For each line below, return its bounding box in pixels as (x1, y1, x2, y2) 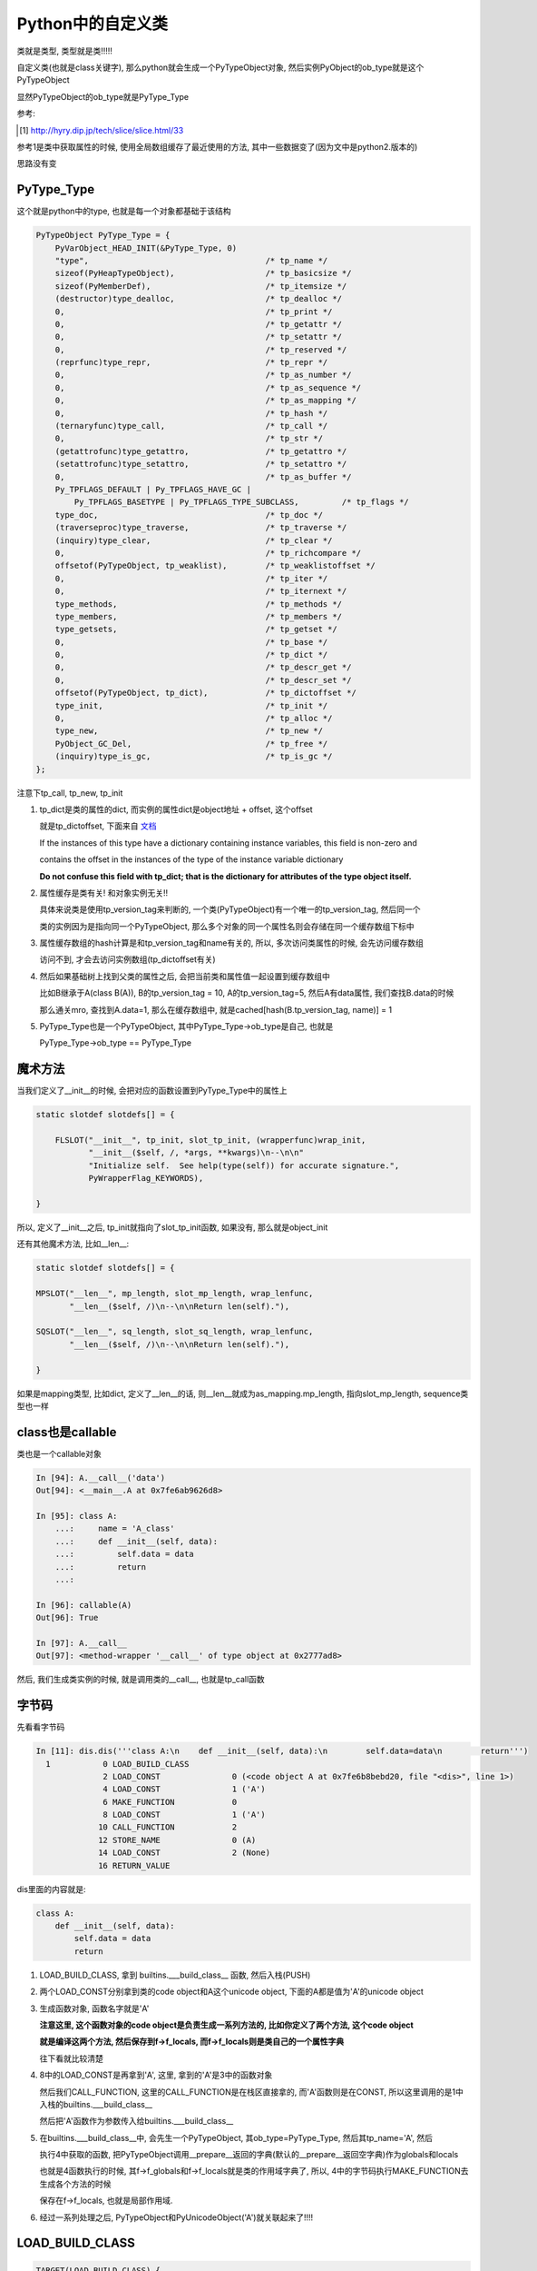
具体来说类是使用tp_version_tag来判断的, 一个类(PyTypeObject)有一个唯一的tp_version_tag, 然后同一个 (39, 904, 421, 915)
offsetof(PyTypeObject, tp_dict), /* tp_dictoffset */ (54, 688, 357, 699)
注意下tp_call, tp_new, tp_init (16, 787, 123, 798)
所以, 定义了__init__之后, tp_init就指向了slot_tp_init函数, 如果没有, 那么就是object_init (16, 1222, 328, 1233)
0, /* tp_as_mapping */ (54, 395, 357, 406)
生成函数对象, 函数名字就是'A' (39, 2003, 150, 2014)
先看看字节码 (16, 1721, 65, 1732)
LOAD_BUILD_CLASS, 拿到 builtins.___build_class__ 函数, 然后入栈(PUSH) (39, 1969, 311, 1980)
